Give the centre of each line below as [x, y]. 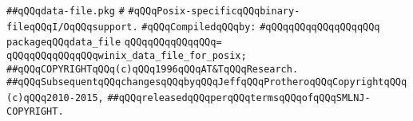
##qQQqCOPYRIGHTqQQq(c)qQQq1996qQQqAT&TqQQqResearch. [153, 69]
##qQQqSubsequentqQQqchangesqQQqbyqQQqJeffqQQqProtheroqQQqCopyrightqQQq [207, 82]
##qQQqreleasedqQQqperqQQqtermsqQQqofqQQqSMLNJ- [239, 98]
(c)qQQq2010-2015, [55, 98]
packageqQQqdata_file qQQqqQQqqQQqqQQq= [114, 43]
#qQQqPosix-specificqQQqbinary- [214, 11]
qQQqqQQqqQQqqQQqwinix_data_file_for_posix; [127, 55]
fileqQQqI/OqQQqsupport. [72, 27]
